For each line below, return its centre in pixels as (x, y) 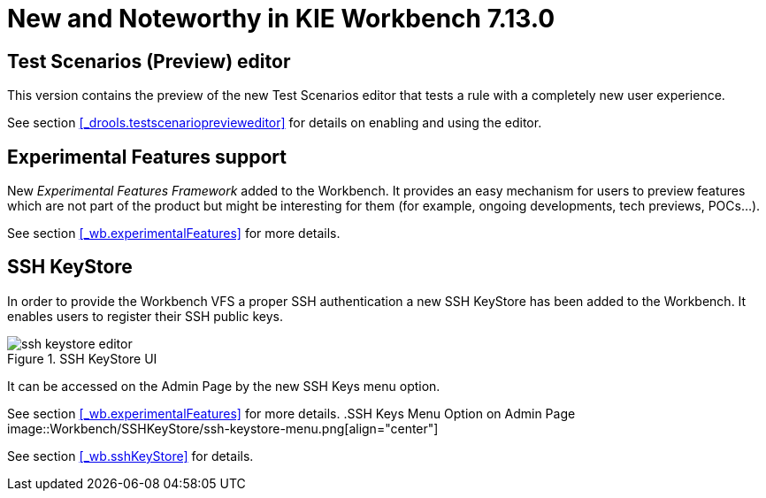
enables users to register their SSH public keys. (145, 316)
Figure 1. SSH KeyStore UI (82, 358)
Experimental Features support (147, 157)
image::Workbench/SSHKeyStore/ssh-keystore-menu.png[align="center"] (223, 428)
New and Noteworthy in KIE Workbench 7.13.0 (281, 19)
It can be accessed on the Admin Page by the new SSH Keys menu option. (224, 386)
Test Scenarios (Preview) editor (149, 61)
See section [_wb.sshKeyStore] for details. (130, 456)
